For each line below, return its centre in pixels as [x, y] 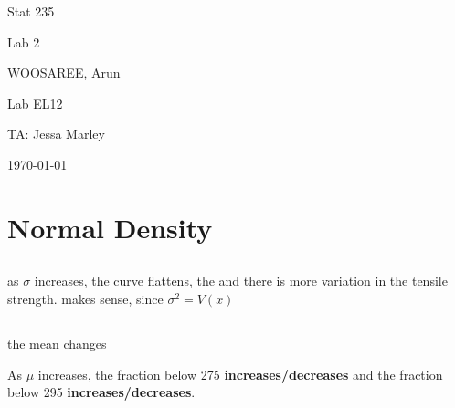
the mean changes [57, 343]
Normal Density [110, 227]
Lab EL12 [35, 103]
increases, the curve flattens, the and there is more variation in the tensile [241, 281]
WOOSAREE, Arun [64, 73]
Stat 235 [31, 11]
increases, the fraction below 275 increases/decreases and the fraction [240, 374]
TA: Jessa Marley [56, 134]
